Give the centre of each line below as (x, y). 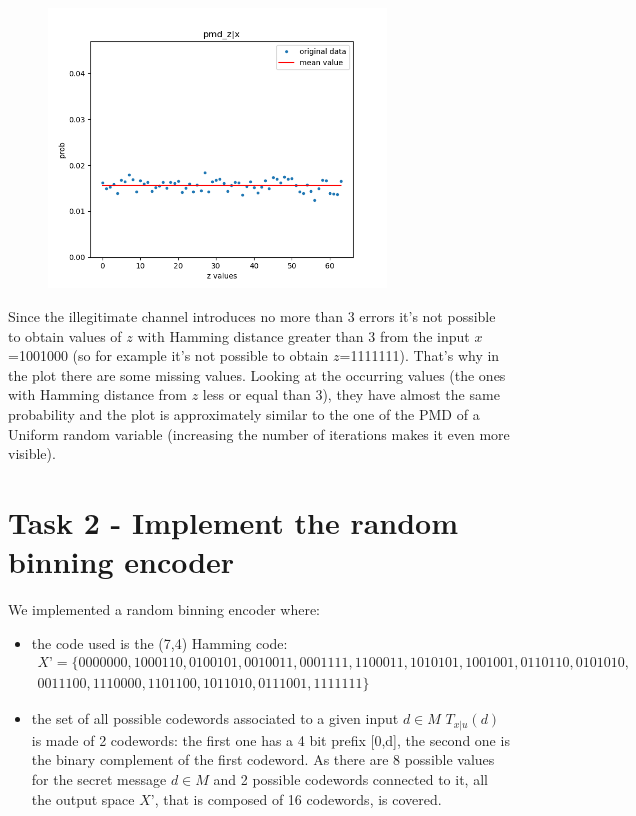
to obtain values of (65, 335)
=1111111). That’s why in (419, 355)
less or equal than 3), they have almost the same (351, 394)
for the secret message (99, 778)
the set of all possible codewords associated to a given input (215, 718)
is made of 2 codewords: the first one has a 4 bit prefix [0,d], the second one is (270, 739)
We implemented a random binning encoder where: (164, 609)
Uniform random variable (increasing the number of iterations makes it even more (259, 433)
